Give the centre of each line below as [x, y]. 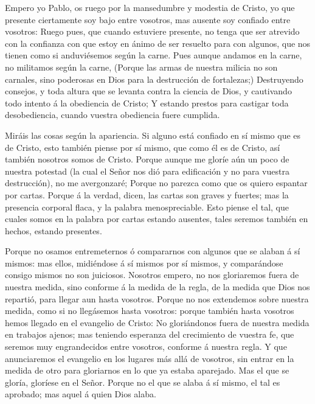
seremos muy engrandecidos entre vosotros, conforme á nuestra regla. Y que [146, 347]
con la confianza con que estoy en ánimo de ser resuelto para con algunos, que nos [158, 43]
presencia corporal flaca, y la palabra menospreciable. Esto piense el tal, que [147, 207]
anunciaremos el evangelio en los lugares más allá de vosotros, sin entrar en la [150, 358]
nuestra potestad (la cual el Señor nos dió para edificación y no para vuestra [147, 171]
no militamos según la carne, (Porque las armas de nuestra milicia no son [141, 67]
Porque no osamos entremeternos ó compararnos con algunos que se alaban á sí [153, 251]
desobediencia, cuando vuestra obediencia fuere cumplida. [112, 115]
